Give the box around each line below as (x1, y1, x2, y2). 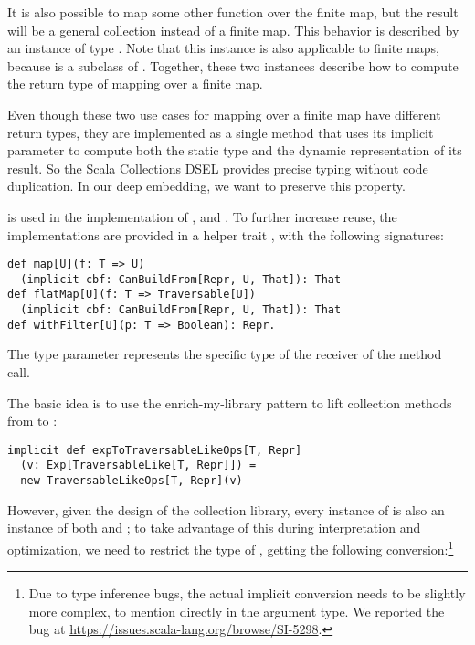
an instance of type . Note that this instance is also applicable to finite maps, (7, 38, 439, 58)
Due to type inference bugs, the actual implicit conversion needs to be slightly (28, 584, 466, 603)
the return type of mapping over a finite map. (7, 74, 263, 93)
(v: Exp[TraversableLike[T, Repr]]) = (20, 459, 257, 472)
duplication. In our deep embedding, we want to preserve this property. (7, 176, 406, 196)
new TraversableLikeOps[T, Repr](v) (20, 474, 243, 488)
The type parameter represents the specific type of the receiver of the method (7, 344, 442, 364)
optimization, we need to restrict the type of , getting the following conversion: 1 (7, 536, 454, 558)
